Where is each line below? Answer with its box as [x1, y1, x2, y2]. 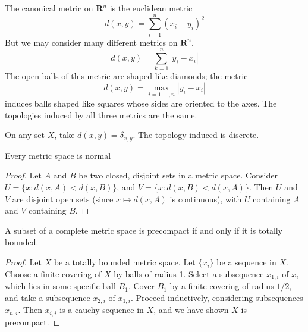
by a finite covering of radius [169, 280, 274, 292]
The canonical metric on [5, 2, 93, 14]
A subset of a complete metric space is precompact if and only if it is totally [5, 224, 283, 236]
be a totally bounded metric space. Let [54, 256, 196, 268]
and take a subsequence [5, 291, 90, 303]
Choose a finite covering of [5, 267, 102, 280]
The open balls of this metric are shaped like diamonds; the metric [5, 70, 248, 82]
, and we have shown [153, 303, 229, 316]
